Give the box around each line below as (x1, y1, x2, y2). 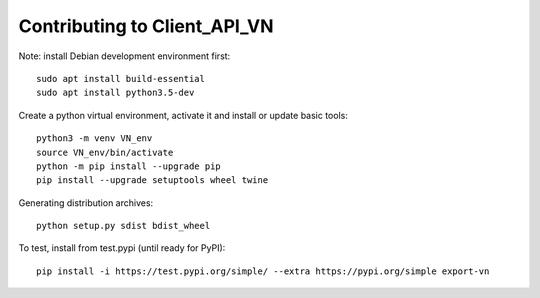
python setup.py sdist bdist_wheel (36, 220, 211, 232)
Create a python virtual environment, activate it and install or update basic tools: (18, 109, 349, 121)
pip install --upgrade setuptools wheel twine (36, 175, 269, 186)
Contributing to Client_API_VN (18, 15, 274, 37)
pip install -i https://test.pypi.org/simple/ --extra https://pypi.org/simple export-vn (36, 265, 490, 277)
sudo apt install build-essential (36, 73, 205, 84)
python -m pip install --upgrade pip (36, 160, 222, 172)
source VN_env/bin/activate (36, 146, 174, 158)
